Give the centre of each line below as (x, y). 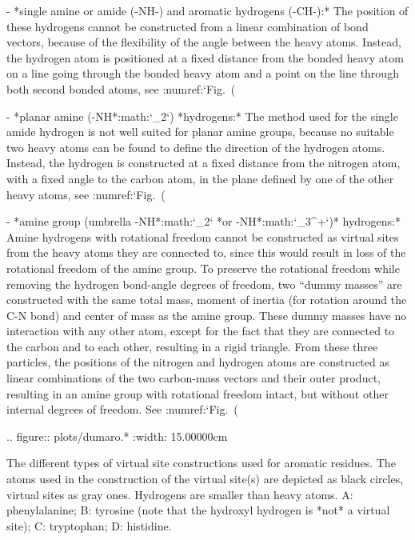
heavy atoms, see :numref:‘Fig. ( (86, 194)
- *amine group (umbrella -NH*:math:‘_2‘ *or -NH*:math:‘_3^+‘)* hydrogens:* (204, 221)
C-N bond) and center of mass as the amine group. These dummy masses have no (207, 315)
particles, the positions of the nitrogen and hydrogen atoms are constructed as (198, 362)
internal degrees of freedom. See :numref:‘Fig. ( (122, 409)
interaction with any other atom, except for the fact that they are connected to (201, 331)
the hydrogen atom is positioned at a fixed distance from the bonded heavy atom (205, 57)
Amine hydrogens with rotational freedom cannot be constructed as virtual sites (203, 236)
